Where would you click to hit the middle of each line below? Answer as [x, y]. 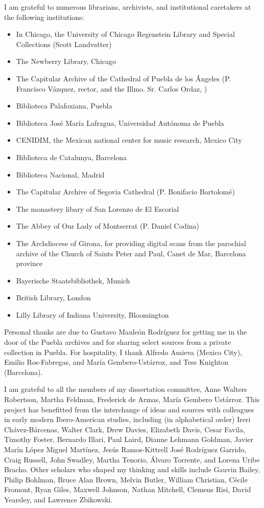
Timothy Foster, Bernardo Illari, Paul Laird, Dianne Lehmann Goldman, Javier [129, 439]
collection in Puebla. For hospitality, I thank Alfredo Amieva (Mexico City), [123, 352]
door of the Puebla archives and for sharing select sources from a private [118, 342]
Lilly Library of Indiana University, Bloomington [92, 314]
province [29, 263]
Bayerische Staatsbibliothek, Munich [73, 280]
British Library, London [53, 297]
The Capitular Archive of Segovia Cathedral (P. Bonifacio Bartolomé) [125, 192]
